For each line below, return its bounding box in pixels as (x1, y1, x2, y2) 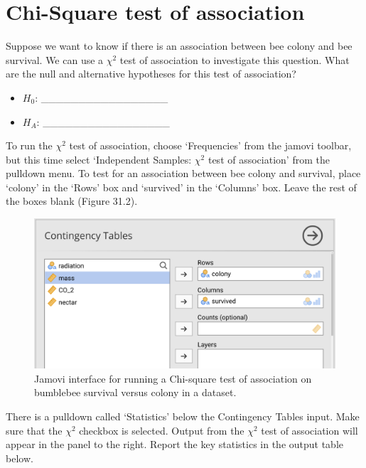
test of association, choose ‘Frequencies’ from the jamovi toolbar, (69, 138, 352, 153)
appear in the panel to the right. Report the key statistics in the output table (6, 437, 344, 452)
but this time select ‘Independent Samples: (6, 151, 192, 166)
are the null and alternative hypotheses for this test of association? (6, 66, 296, 81)
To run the (6, 138, 53, 153)
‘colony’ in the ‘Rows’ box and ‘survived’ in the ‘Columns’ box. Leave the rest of (6, 179, 357, 194)
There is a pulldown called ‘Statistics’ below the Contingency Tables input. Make (6, 409, 360, 424)
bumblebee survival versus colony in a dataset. (34, 385, 237, 400)
